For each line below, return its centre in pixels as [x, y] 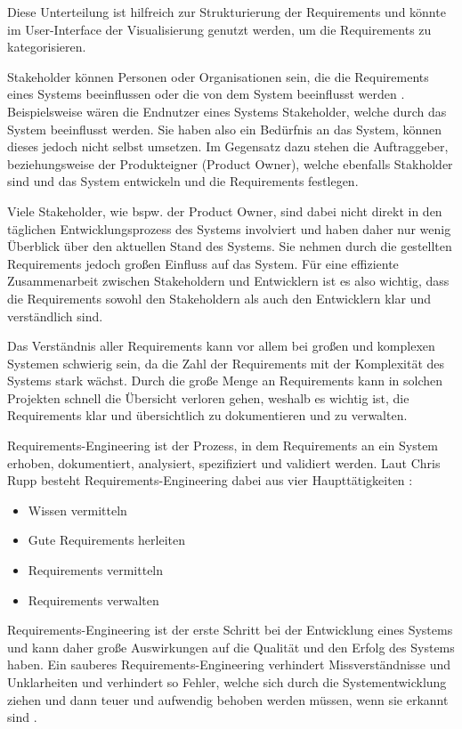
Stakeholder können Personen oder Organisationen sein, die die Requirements [218, 76]
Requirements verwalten [93, 599]
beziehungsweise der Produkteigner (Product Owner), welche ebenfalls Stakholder [230, 163]
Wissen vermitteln [77, 510]
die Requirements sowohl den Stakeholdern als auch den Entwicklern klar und [219, 298]
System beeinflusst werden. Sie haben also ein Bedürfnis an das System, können [225, 129]
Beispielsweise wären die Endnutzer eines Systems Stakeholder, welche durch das [227, 111]
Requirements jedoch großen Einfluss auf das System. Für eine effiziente [203, 263]
